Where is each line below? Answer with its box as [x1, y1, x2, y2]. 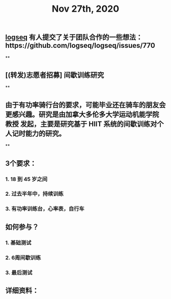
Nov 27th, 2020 [51, 3, 120, 15]
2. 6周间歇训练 [5, 254, 41, 261]
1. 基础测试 [5, 239, 32, 246]
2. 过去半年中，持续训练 [5, 190, 64, 197]
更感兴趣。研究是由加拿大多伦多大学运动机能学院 [5, 110, 159, 118]
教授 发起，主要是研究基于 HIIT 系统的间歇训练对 [5, 119, 157, 128]
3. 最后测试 [5, 269, 33, 276]
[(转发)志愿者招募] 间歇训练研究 [5, 71, 104, 79]
